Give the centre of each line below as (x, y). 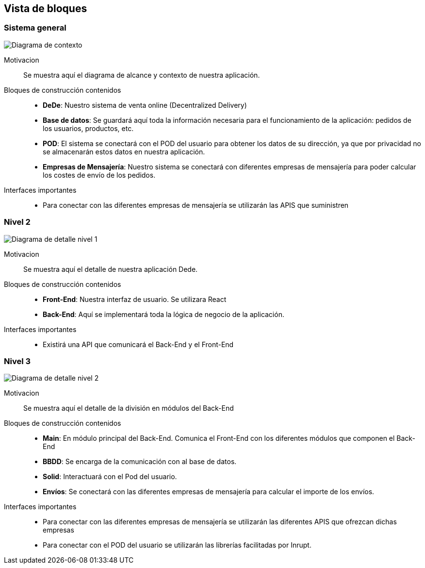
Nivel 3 (17, 361)
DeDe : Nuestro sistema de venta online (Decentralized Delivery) (145, 105)
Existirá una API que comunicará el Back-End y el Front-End (138, 344)
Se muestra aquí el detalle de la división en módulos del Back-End (129, 408)
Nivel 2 (17, 222)
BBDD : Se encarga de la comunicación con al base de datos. (140, 462)
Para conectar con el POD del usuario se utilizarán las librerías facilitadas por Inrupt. (177, 545)
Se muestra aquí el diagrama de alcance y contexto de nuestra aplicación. (142, 75)
